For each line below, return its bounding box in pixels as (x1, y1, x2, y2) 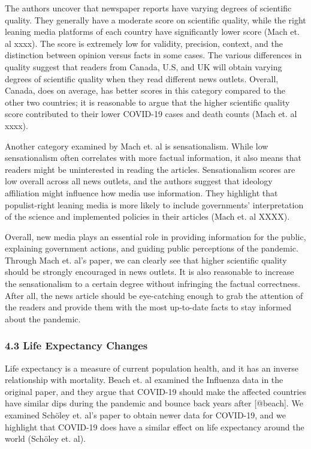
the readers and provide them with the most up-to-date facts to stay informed (5, 301, 292, 313)
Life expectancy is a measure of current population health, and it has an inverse (5, 361, 298, 374)
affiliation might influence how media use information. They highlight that (5, 186, 278, 199)
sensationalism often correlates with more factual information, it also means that (5, 151, 301, 164)
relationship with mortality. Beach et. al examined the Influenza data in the (5, 373, 283, 386)
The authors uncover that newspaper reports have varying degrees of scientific (5, 2, 292, 14)
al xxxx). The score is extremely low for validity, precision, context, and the (5, 37, 283, 49)
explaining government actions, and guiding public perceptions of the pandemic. (5, 242, 298, 255)
